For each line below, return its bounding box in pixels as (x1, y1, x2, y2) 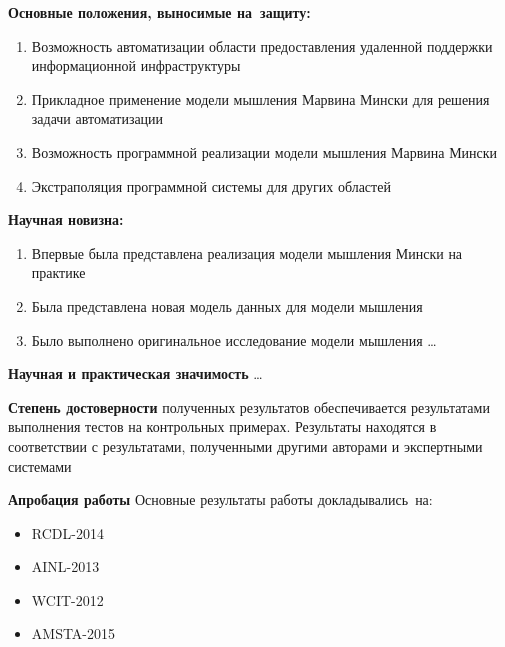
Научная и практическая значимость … (8, 363, 263, 384)
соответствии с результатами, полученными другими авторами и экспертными (8, 435, 483, 456)
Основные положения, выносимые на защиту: (8, 2, 311, 22)
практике (31, 262, 86, 283)
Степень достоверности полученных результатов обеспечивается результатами (8, 396, 490, 417)
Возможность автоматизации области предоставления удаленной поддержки (31, 35, 493, 56)
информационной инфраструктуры (31, 55, 241, 76)
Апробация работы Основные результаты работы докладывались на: (8, 489, 433, 510)
